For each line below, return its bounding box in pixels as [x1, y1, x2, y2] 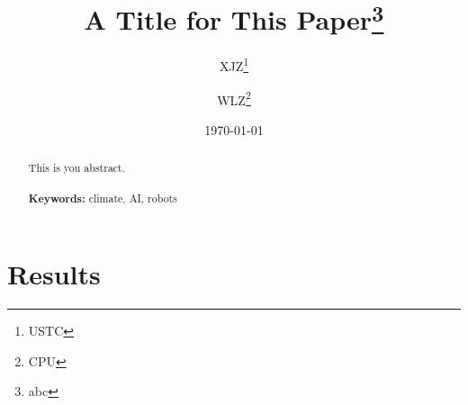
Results [7, 256, 101, 292]
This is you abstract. [28, 160, 126, 175]
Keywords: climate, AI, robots [28, 190, 177, 206]
